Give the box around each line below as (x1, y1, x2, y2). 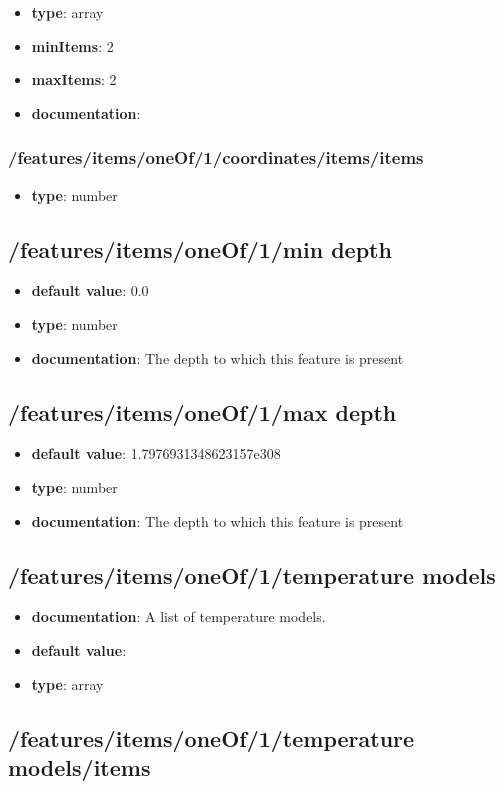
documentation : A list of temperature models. (31, 606, 326, 627)
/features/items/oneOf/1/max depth (8, 396, 397, 427)
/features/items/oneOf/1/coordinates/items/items (8, 145, 424, 170)
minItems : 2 (31, 35, 114, 56)
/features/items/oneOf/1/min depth (8, 233, 392, 264)
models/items (8, 751, 151, 782)
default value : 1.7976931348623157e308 (31, 443, 281, 464)
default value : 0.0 (31, 280, 149, 301)
